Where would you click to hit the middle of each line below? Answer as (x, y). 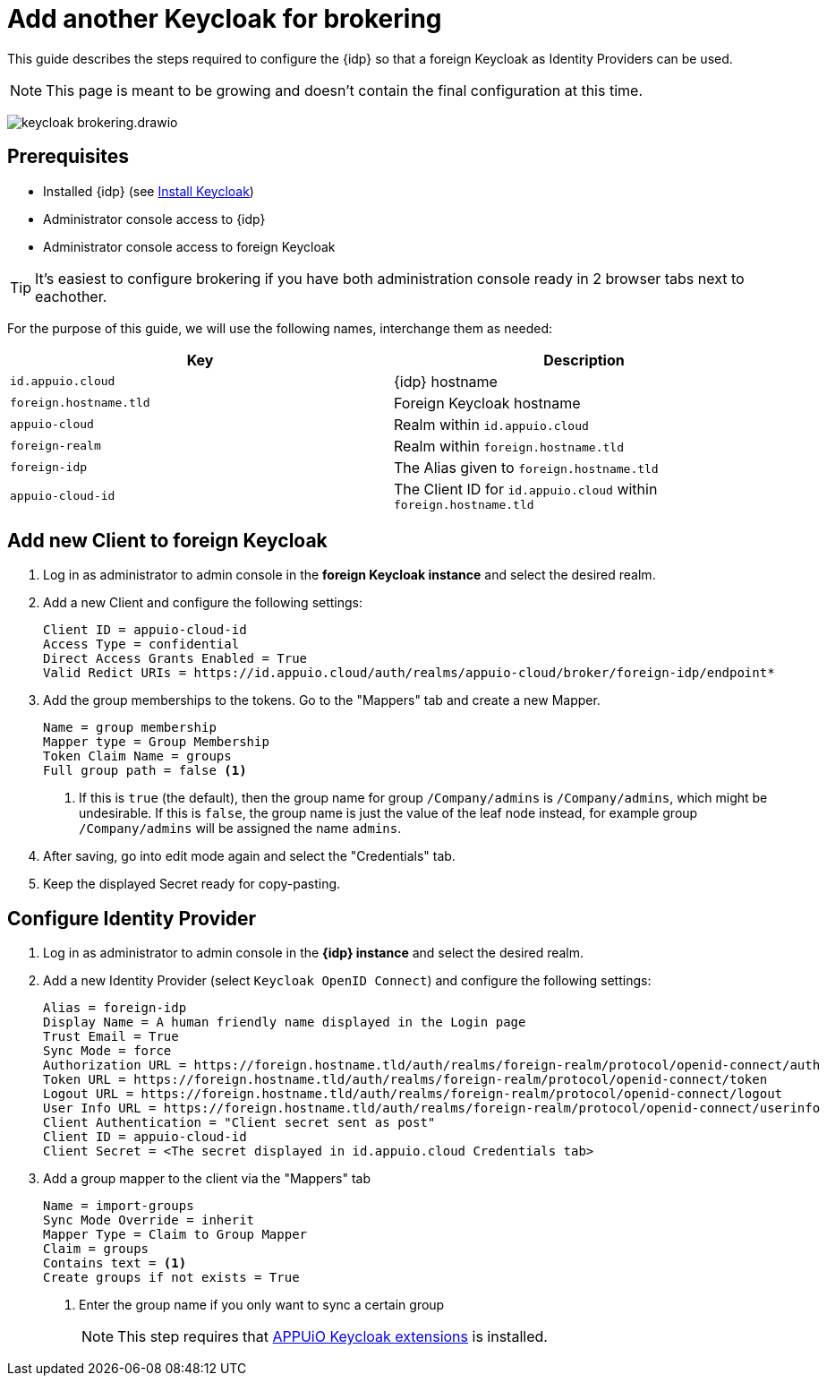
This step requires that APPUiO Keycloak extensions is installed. (333, 1337)
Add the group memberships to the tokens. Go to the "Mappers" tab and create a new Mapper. (322, 700)
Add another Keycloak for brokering (225, 19)
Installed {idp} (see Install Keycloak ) (149, 191)
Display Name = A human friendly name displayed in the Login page (285, 1022)
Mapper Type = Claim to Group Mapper (175, 1235)
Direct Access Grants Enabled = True (175, 659)
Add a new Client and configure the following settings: (203, 603)
